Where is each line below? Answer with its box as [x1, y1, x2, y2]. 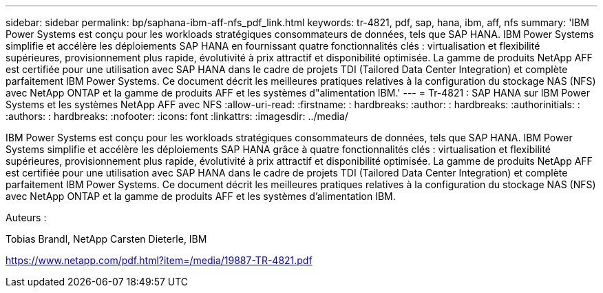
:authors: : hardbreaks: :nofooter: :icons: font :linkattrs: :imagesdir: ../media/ [6, 110, 348, 122]
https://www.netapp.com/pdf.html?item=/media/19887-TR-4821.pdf [6, 254, 313, 266]
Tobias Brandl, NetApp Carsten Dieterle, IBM [6, 233, 207, 245]
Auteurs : [6, 212, 47, 223]
